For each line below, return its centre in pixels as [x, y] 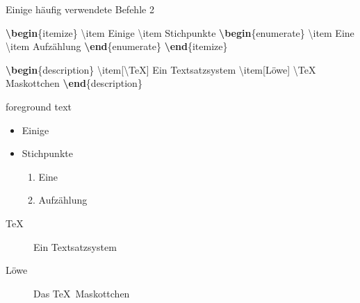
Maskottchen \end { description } [74, 83]
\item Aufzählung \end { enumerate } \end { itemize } [117, 46]
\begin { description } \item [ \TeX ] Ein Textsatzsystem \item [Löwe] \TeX [161, 69]
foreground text [39, 106]
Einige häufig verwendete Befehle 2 [80, 9]
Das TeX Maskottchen [82, 293]
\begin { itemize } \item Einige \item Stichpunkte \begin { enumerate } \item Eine [180, 32]
